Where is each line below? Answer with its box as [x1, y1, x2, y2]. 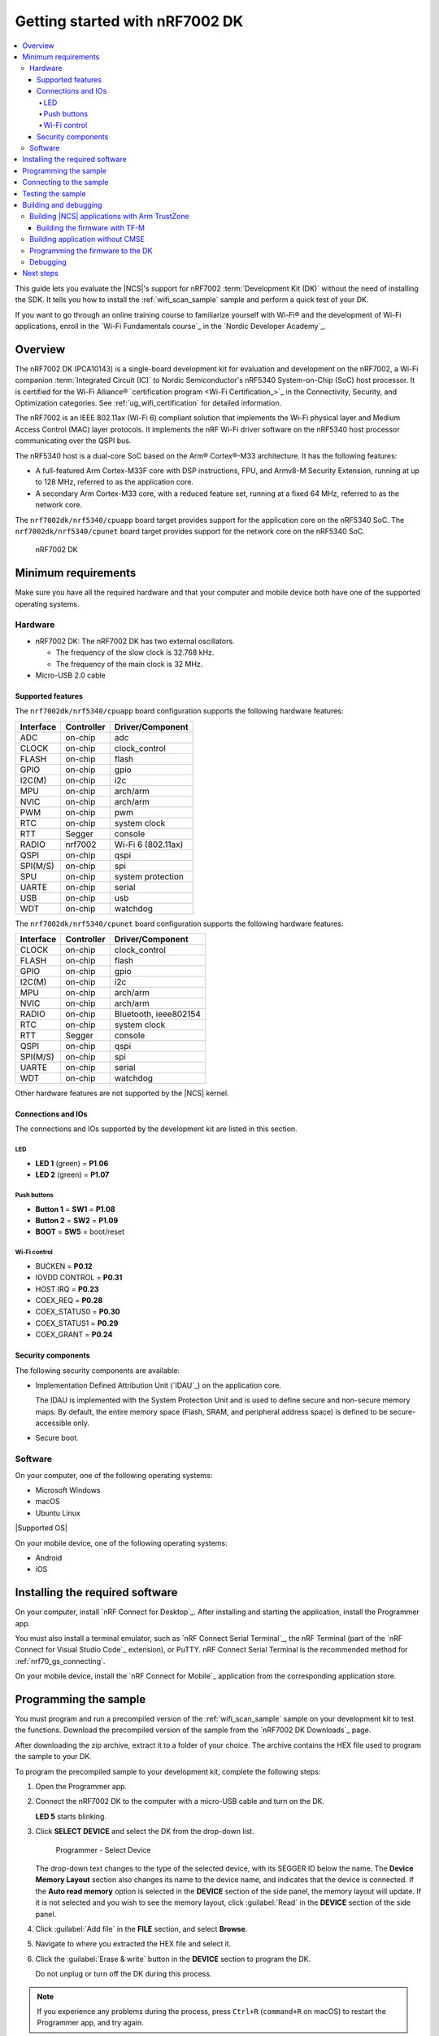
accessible [35, 1418, 72, 1428]
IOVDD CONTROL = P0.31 [35, 1273, 123, 1283]
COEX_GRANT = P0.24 [35, 1330, 113, 1340]
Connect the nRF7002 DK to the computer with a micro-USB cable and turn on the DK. [35, 1797, 325, 1806]
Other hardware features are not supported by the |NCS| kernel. [15, 1088, 229, 1099]
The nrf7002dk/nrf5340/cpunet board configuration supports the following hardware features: [15, 919, 344, 928]
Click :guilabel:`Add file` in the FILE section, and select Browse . [35, 1924, 248, 1933]
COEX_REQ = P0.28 [35, 1295, 103, 1305]
